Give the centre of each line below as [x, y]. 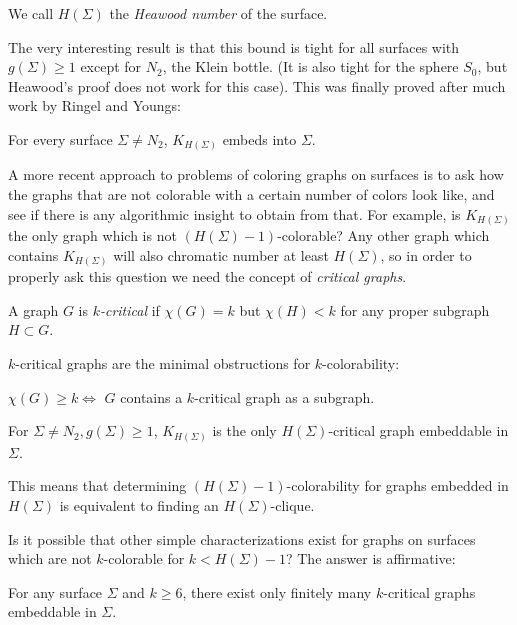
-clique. [292, 504]
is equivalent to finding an [139, 504]
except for [111, 66]
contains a [151, 396]
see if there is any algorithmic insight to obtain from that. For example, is [234, 213]
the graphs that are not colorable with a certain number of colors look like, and [251, 194]
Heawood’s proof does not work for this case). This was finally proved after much [257, 85]
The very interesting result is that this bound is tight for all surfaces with [234, 46]
